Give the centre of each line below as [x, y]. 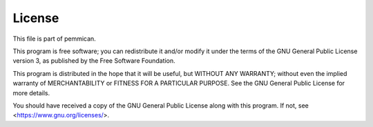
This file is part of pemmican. [54, 39]
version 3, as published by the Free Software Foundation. [94, 61]
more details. [31, 92]
